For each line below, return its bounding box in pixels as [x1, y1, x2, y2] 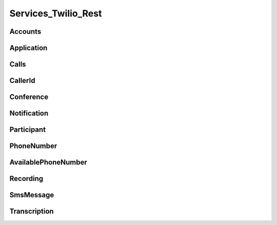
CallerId [9, 76, 35, 85]
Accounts [9, 27, 42, 36]
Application [9, 44, 48, 52]
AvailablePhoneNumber [9, 158, 87, 167]
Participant [9, 126, 46, 134]
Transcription [9, 207, 54, 216]
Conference [9, 93, 49, 101]
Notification [9, 109, 49, 118]
